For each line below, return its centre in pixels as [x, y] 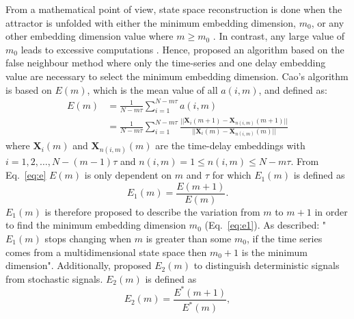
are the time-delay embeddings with [230, 145]
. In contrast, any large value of [279, 36]
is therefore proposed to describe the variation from [152, 211]
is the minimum [274, 252]
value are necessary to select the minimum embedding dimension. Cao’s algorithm [177, 76]
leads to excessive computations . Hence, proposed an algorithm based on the [182, 49]
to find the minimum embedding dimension [96, 225]
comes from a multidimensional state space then [106, 252]
